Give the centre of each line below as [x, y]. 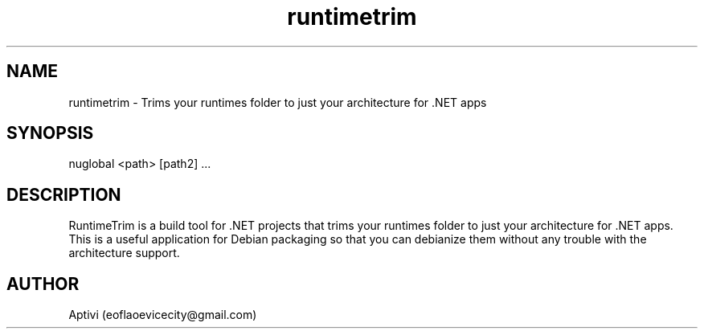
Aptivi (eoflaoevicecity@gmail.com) [163, 315]
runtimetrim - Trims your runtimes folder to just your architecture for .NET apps [278, 102]
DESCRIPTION [64, 194]
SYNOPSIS [50, 133]
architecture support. [124, 253]
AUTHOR [43, 284]
